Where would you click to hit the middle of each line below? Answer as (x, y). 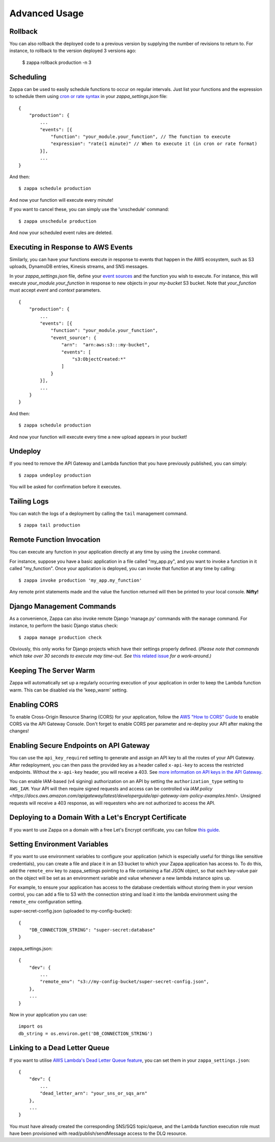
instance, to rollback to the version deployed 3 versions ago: (73, 51)
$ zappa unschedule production (58, 221)
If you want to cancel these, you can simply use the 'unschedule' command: (89, 209)
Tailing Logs (29, 501)
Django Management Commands (63, 606)
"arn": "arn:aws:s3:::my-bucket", (106, 345)
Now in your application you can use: (48, 1014)
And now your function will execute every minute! (61, 200)
